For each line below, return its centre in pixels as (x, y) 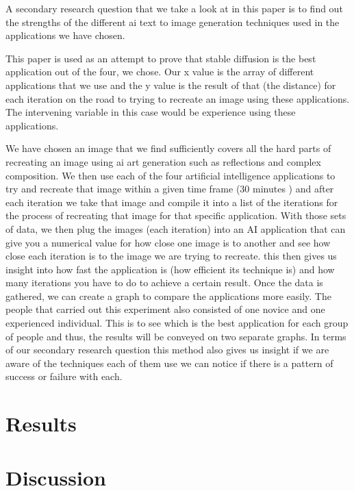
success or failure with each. (64, 376)
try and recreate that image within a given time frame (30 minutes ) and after (170, 189)
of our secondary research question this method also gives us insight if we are (167, 350)
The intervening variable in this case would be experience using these (151, 112)
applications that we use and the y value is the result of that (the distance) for (171, 85)
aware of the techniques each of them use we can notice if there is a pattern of (169, 363)
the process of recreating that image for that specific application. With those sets (176, 215)
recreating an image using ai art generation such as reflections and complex (163, 161)
